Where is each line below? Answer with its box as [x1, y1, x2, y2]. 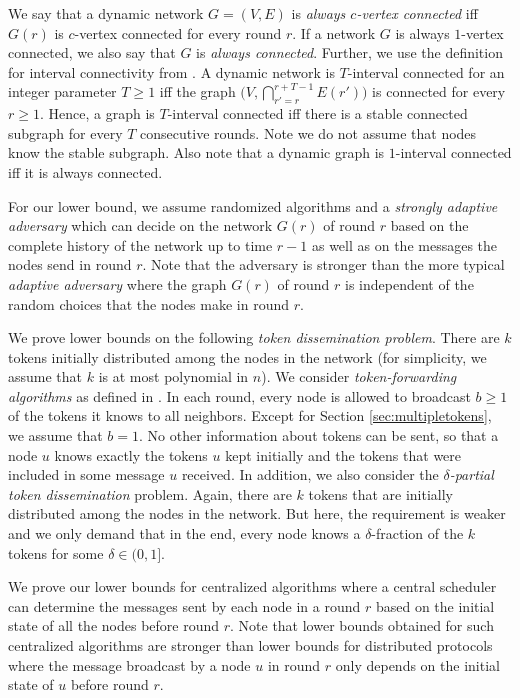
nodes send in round [8, 254, 132, 275]
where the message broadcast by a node [8, 654, 251, 675]
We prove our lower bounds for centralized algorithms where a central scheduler [8, 576, 497, 597]
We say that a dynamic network [8, 3, 204, 23]
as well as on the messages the [311, 234, 498, 255]
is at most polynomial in [98, 366, 249, 387]
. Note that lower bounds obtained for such [230, 615, 494, 636]
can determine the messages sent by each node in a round [8, 595, 361, 616]
